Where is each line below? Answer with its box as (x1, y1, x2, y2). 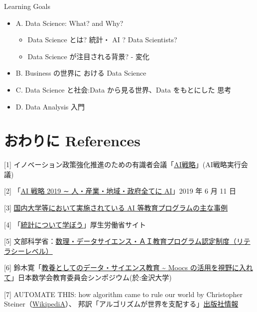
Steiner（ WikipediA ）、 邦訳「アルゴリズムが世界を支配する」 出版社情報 (4, 299, 239, 309)
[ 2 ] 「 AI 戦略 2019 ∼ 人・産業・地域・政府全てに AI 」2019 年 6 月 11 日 (4, 186, 236, 196)
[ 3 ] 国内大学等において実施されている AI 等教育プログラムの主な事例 (4, 203, 228, 213)
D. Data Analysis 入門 (15, 101, 85, 111)
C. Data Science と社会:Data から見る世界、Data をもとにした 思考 (15, 84, 232, 95)
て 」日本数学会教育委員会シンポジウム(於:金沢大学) (4, 272, 172, 283)
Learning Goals (4, 1, 50, 11)
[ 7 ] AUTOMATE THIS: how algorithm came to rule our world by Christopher (4, 289, 243, 299)
